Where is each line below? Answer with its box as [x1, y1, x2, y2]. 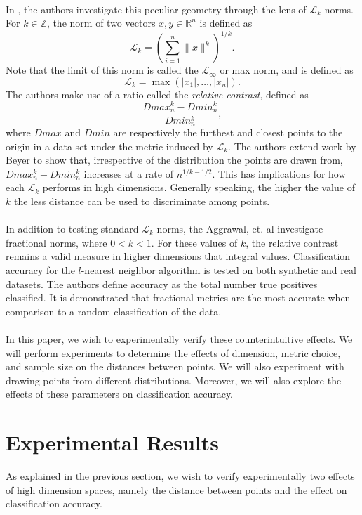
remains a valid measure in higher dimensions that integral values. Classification [6, 249, 351, 263]
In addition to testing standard [6, 221, 139, 236]
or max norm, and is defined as [220, 63, 354, 77]
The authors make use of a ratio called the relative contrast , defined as [6, 86, 309, 101]
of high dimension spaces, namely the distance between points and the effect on [6, 482, 347, 497]
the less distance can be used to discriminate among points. [13, 194, 270, 209]
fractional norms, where [6, 235, 107, 249]
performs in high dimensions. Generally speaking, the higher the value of [42, 180, 355, 195]
